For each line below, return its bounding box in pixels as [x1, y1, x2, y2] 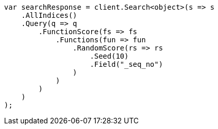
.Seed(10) [90, 52, 129, 60]
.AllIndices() [21, 11, 77, 19]
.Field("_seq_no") [90, 60, 163, 68]
